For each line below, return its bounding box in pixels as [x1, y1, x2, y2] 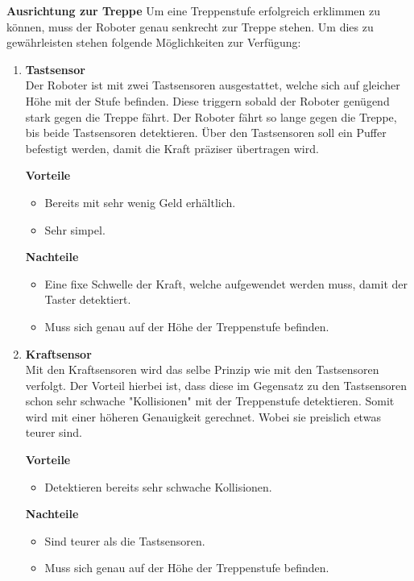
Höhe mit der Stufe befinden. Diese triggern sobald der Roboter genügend [25, 92, 390, 109]
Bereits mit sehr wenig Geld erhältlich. [44, 193, 236, 210]
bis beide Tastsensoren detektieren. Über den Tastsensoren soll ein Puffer [25, 124, 387, 141]
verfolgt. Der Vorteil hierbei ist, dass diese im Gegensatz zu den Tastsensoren [25, 376, 407, 393]
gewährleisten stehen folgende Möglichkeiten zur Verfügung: [6, 34, 301, 51]
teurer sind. [25, 424, 82, 441]
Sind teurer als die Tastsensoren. [44, 532, 205, 549]
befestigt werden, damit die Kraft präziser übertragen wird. [25, 139, 319, 156]
